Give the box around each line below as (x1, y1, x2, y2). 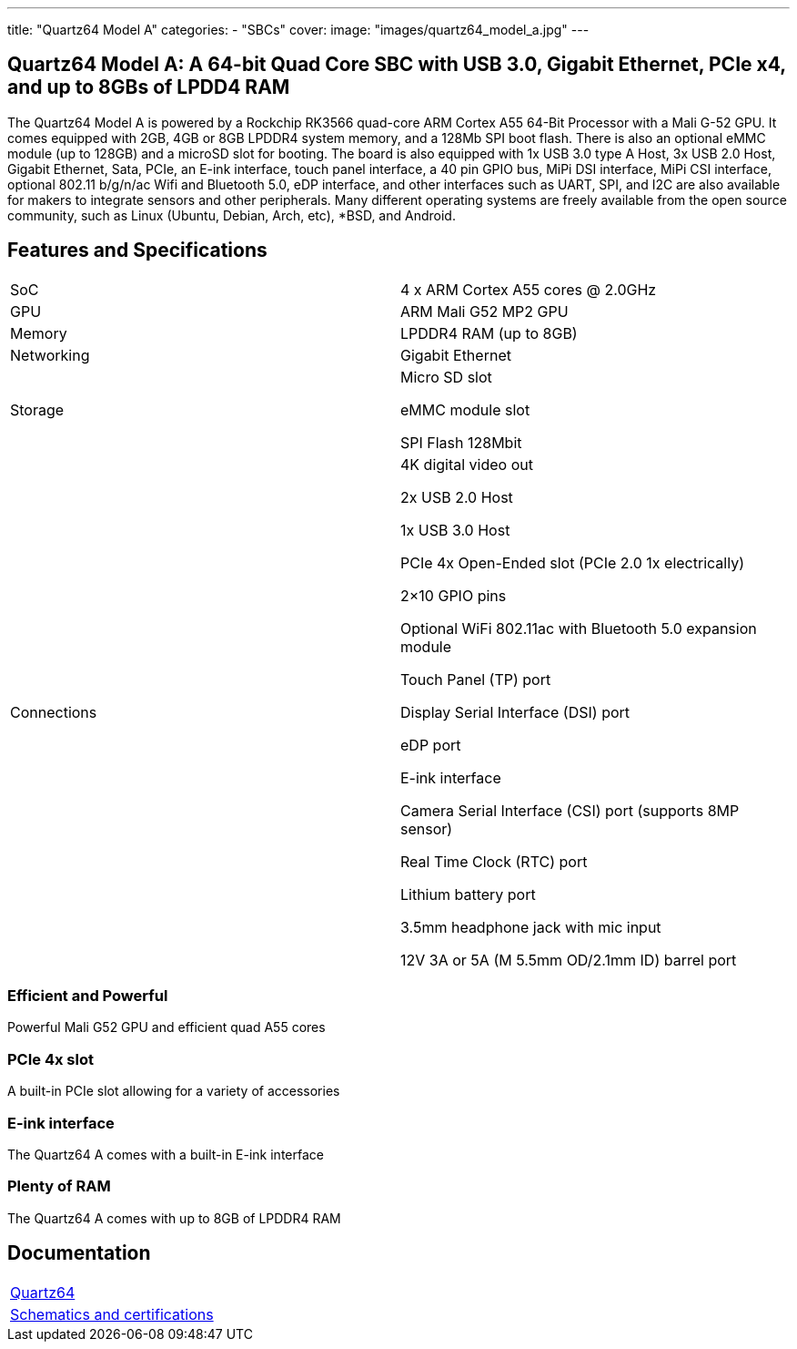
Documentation (7, 1242, 151, 1265)
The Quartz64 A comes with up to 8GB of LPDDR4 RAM (7, 1210, 341, 1226)
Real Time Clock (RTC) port (400, 852, 588, 871)
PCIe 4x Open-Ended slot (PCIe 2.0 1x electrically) (400, 553, 744, 572)
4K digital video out (400, 455, 533, 474)
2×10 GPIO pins (400, 586, 507, 605)
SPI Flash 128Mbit (400, 433, 522, 452)
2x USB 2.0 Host (400, 487, 513, 506)
